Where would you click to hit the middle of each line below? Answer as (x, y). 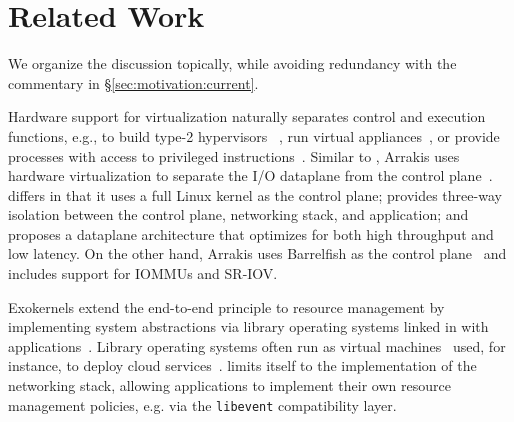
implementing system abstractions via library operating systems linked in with (248, 326)
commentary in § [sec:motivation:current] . (133, 82)
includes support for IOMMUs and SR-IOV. (143, 273)
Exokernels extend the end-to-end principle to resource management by (226, 306)
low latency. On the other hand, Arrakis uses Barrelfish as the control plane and (257, 253)
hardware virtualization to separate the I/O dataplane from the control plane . (250, 175)
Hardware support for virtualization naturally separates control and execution (247, 116)
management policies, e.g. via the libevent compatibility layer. (202, 404)
